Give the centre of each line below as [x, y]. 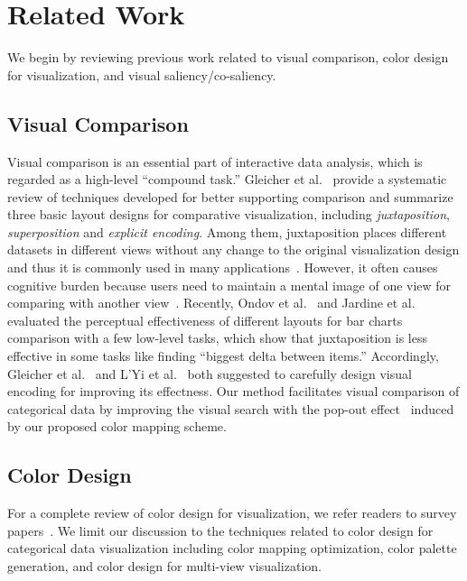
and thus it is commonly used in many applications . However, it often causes [223, 267]
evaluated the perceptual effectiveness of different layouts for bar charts [205, 320]
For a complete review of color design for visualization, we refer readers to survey [232, 513]
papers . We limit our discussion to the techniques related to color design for [220, 530]
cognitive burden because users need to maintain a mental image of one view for [229, 285]
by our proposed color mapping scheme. [117, 426]
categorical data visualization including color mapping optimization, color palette [232, 548]
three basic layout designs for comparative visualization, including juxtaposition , [229, 214]
